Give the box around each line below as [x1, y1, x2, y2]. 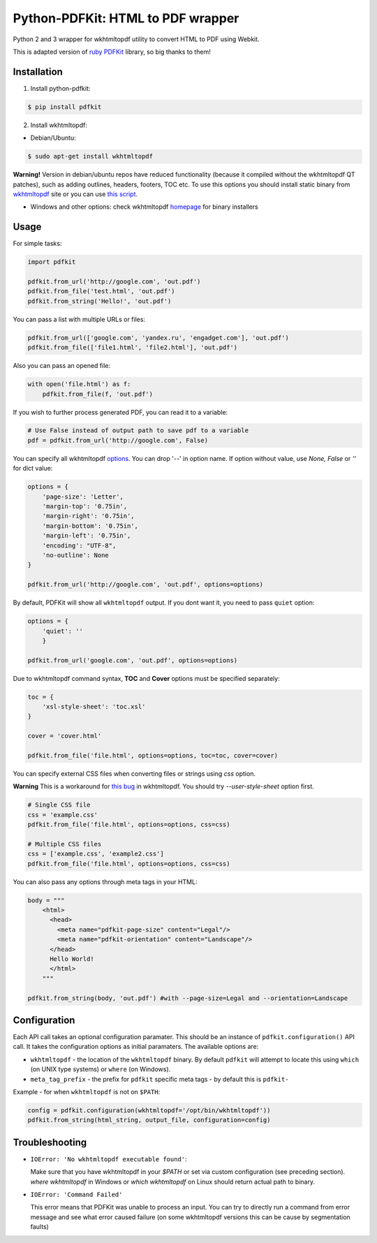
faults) [30, 1223, 49, 1231]
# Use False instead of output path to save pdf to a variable [27, 427, 249, 434]
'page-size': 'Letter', [42, 492, 124, 501]
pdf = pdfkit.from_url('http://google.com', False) [27, 436, 209, 444]
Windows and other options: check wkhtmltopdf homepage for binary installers [30, 203, 258, 211]
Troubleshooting [13, 1136, 87, 1148]
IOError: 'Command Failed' [30, 1191, 123, 1199]
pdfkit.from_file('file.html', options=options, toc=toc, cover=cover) [27, 751, 279, 759]
